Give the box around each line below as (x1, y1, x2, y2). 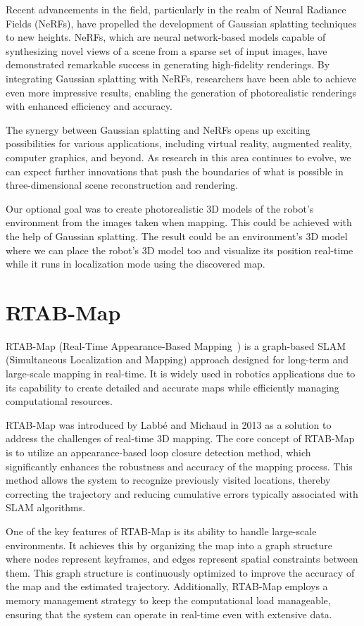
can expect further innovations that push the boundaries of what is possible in (6, 163, 344, 178)
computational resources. (6, 394, 113, 408)
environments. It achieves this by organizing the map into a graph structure (6, 537, 333, 552)
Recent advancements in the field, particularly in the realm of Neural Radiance (6, 2, 346, 16)
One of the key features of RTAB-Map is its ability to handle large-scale (6, 523, 317, 538)
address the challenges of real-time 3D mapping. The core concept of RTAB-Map (6, 431, 355, 446)
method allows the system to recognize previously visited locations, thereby (6, 472, 331, 487)
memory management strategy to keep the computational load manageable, (6, 592, 331, 607)
